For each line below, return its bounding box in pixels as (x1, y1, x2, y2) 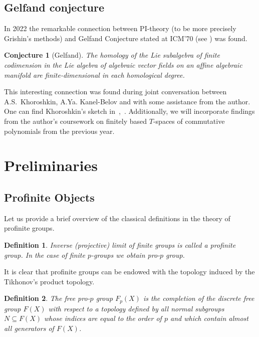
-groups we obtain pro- (91, 249, 160, 260)
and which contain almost (170, 313, 248, 323)
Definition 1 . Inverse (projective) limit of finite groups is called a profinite (4, 239, 236, 250)
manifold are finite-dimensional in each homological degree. (4, 69, 185, 80)
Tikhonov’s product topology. (4, 276, 95, 286)
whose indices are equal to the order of (44, 313, 162, 323)
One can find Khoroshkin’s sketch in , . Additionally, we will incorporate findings (4, 106, 255, 116)
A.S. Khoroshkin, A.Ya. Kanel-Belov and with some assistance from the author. (4, 96, 250, 106)
